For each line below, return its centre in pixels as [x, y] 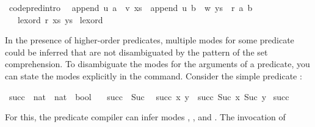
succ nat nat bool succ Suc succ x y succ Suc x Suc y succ [149, 96]
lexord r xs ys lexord [60, 19]
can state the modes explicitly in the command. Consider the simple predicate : [154, 75]
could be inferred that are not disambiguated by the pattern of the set [136, 52]
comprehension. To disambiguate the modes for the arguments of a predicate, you [157, 64]
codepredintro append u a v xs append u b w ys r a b [131, 7]
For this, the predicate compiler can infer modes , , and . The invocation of [145, 117]
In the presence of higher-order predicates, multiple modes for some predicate [150, 40]
